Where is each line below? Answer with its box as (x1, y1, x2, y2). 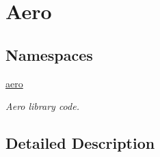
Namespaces (5, 44, 93, 65)
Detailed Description (5, 132, 155, 154)
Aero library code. (5, 99, 79, 113)
